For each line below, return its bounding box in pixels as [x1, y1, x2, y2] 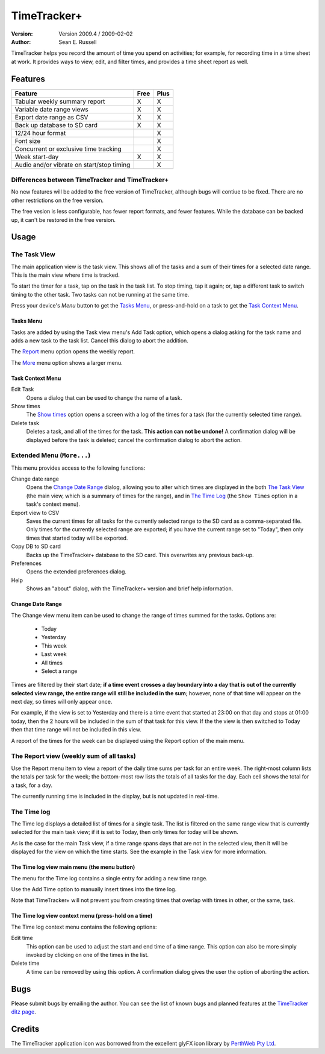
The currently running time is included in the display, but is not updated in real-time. [11, 792, 219, 800]
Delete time [11, 959, 40, 967]
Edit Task [11, 386, 34, 393]
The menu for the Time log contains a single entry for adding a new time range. [11, 874, 208, 882]
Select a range [41, 667, 78, 675]
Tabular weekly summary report [14, 97, 105, 106]
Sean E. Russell [58, 38, 97, 45]
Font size [14, 136, 41, 145]
